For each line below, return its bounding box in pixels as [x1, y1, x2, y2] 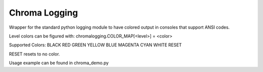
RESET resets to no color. [9, 51, 60, 57]
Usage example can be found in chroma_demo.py [9, 60, 109, 66]
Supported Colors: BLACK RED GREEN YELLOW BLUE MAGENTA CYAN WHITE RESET [9, 42, 182, 48]
